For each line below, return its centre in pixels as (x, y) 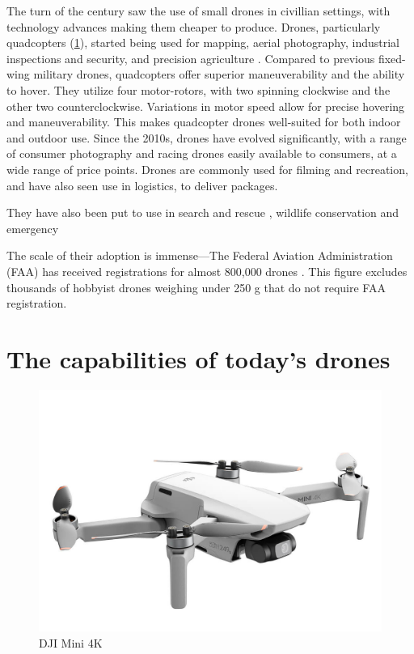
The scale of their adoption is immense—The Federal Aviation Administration (200, 255)
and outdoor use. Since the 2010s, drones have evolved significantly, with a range (207, 137)
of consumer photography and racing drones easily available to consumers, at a (202, 153)
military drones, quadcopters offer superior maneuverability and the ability (219, 74)
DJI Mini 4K (71, 642)
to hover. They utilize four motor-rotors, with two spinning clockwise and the (199, 89)
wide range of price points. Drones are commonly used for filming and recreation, (207, 169)
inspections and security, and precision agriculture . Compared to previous (191, 58)
